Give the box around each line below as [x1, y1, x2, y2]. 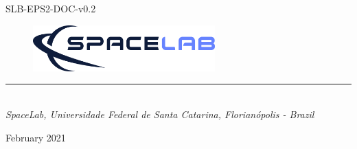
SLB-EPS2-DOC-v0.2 [5, 1, 96, 15]
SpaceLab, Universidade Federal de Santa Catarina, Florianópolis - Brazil [5, 106, 314, 121]
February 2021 [5, 130, 66, 144]
